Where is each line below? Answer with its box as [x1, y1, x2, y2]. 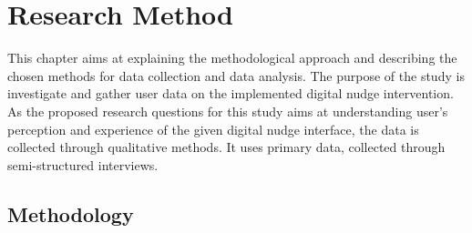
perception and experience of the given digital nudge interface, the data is [7, 119, 419, 138]
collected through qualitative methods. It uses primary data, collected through [7, 137, 446, 157]
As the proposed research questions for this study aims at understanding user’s [7, 101, 448, 120]
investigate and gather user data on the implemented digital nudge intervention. [7, 84, 454, 103]
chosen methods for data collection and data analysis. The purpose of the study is [7, 66, 465, 85]
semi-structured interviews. [7, 155, 159, 174]
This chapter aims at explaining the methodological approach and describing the [7, 48, 457, 67]
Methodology [7, 199, 134, 228]
